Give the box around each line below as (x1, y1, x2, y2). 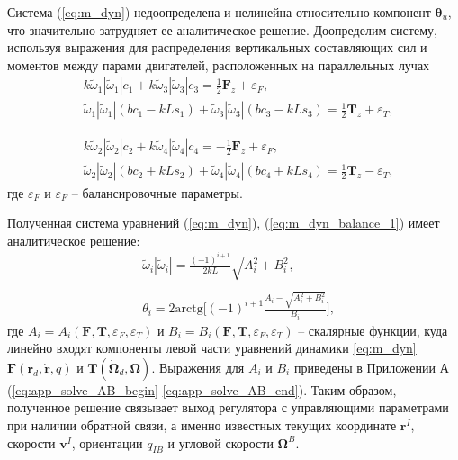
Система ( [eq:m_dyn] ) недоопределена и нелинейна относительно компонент (7, 3, 431, 21)
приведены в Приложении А (293, 357, 449, 376)
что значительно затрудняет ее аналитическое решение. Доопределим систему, (7, 20, 437, 39)
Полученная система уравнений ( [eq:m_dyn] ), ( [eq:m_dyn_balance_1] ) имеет (7, 213, 440, 232)
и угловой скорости (167, 433, 274, 452)
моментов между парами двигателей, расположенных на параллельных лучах (7, 55, 430, 74)
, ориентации (71, 433, 143, 452)
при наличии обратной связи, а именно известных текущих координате (7, 416, 397, 435)
